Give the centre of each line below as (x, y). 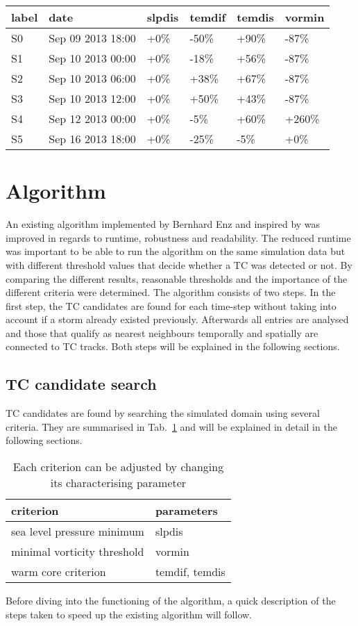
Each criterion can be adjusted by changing (118, 467)
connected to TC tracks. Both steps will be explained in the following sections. (173, 346)
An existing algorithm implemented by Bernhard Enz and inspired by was (163, 224)
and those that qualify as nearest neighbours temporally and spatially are (162, 332)
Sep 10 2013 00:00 (92, 58)
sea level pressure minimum (78, 532)
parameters (186, 511)
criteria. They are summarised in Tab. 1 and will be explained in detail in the (171, 426)
